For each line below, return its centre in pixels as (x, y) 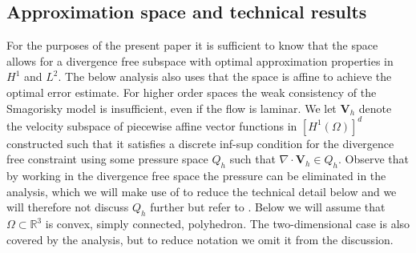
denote (375, 108)
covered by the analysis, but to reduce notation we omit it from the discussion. (200, 239)
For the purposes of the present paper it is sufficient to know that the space (192, 45)
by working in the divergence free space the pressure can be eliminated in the (196, 176)
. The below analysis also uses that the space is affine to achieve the (225, 76)
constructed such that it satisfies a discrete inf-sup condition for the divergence (200, 143)
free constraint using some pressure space (107, 159)
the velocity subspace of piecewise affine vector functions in (152, 125)
